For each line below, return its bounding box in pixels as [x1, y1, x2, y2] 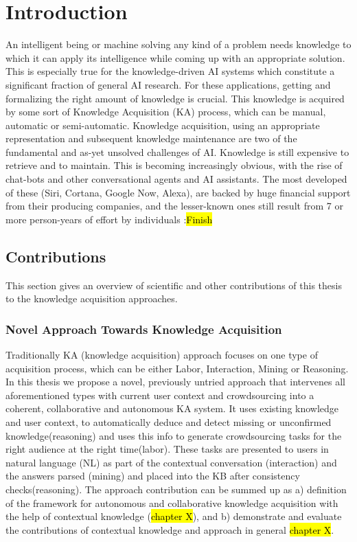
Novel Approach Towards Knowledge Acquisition [5, 320, 282, 337]
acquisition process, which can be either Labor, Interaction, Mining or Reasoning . [5, 361, 349, 375]
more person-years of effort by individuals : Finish [5, 212, 213, 226]
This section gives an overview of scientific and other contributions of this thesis [5, 278, 342, 292]
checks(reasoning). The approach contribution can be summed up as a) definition [5, 482, 347, 496]
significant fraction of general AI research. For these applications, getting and [5, 77, 331, 91]
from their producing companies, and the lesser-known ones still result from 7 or [5, 199, 343, 213]
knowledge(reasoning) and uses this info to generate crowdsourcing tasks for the [5, 428, 342, 442]
